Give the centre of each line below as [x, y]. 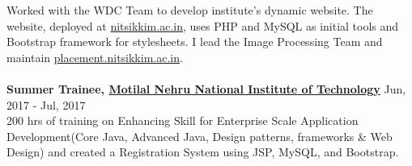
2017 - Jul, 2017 [46, 104]
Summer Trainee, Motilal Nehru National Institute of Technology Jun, [206, 88]
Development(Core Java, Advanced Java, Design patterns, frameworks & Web [200, 136]
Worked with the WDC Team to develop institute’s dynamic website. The [190, 10]
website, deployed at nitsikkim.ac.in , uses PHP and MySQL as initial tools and [203, 25]
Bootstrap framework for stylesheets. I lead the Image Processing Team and [195, 41]
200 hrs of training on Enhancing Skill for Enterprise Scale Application [183, 120]
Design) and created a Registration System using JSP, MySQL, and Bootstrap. [203, 152]
